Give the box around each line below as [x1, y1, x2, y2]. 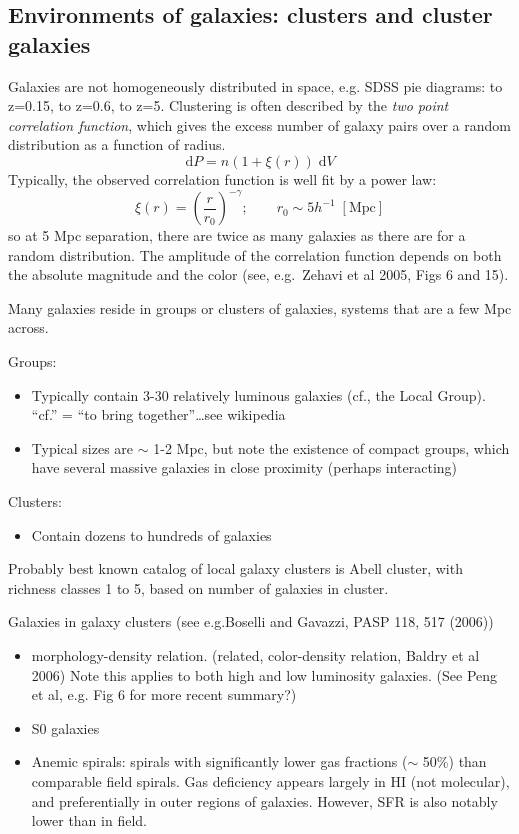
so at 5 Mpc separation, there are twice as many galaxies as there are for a [8, 225, 466, 246]
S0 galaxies [31, 717, 100, 738]
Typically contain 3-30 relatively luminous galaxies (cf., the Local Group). [31, 384, 486, 405]
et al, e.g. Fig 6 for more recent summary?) [31, 684, 297, 705]
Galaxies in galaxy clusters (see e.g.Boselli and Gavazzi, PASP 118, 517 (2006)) [8, 611, 494, 632]
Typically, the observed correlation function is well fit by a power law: [8, 168, 437, 189]
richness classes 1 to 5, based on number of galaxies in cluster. [8, 577, 389, 598]
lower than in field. [31, 810, 147, 831]
